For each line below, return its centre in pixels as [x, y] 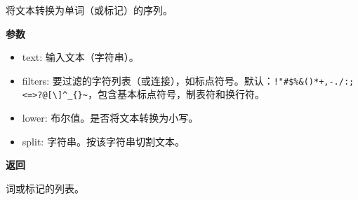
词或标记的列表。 [45, 188]
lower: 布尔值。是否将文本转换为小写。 [110, 118]
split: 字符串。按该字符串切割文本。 [103, 141]
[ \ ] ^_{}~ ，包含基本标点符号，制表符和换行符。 [156, 94]
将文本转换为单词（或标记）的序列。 [89, 10]
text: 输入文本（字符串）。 [80, 57]
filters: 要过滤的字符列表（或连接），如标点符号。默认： [148, 80]
